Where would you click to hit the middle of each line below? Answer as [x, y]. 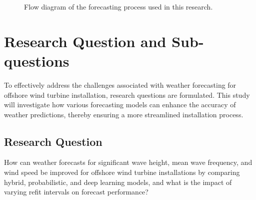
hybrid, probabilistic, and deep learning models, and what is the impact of [118, 182]
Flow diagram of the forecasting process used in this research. [118, 7]
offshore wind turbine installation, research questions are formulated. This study [127, 94]
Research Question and [85, 41]
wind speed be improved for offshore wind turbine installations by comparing [122, 172]
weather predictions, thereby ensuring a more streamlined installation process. [124, 114]
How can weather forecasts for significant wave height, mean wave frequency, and [128, 162]
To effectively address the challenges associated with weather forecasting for [120, 84]
